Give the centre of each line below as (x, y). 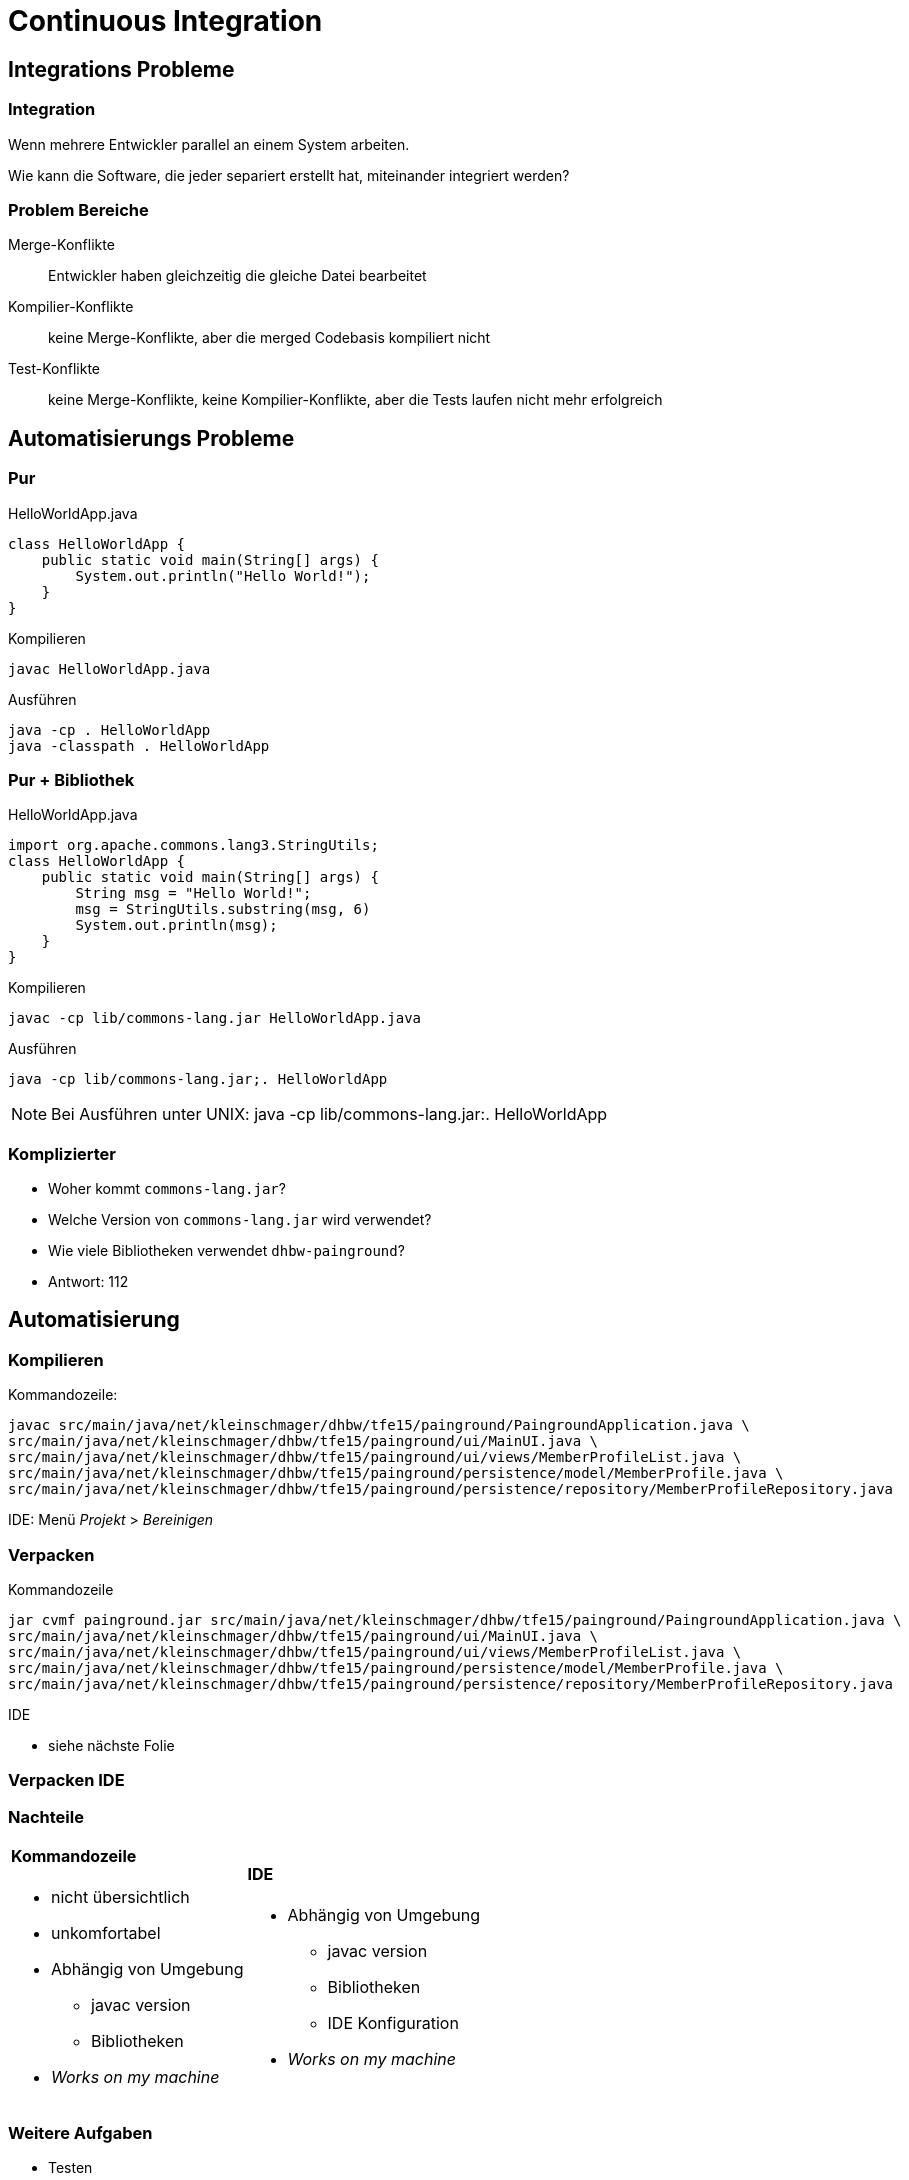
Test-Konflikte (54, 369)
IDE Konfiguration (393, 2023)
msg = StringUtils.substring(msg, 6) (223, 909)
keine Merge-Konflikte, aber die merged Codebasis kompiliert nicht (269, 338)
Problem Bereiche (78, 209)
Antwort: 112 (88, 1282)
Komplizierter (62, 1153)
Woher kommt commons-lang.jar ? (167, 1189)
